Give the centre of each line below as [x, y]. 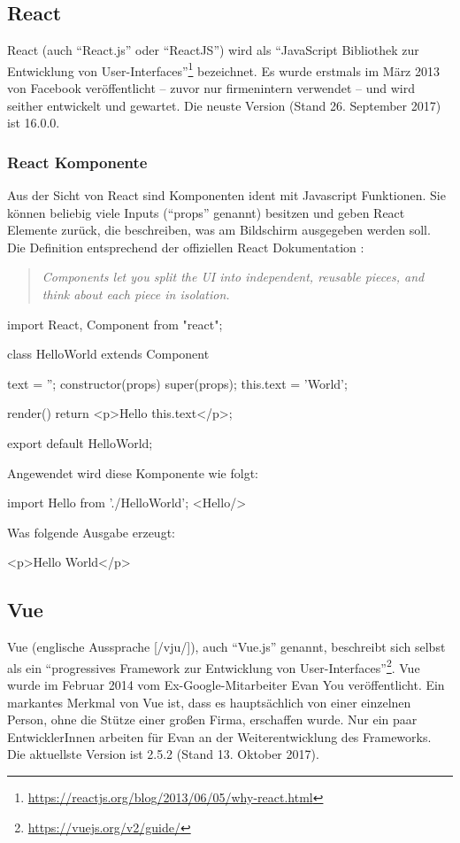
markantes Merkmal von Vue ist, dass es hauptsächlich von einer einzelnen [209, 702]
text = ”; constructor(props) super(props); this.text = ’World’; [177, 383]
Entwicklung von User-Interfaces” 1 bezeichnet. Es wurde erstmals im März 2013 [223, 69]
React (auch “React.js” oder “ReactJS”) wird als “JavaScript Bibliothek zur [213, 50]
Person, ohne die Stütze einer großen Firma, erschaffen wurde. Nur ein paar [212, 719]
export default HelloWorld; [80, 442]
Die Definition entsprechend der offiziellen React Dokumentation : [186, 247]
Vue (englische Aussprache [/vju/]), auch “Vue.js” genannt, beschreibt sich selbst [226, 647]
